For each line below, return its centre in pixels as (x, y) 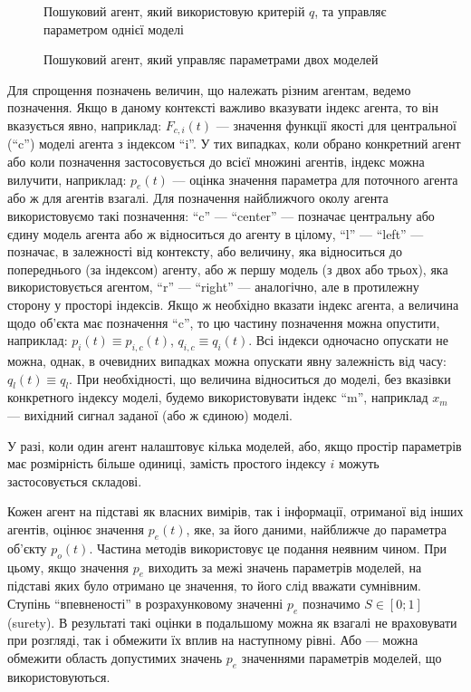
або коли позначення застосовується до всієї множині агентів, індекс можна (216, 162)
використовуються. (59, 676)
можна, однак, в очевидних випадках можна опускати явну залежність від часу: (227, 360)
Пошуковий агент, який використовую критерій (174, 11)
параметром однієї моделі (114, 29)
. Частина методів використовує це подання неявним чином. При (268, 548)
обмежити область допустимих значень (115, 657)
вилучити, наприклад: (67, 179)
